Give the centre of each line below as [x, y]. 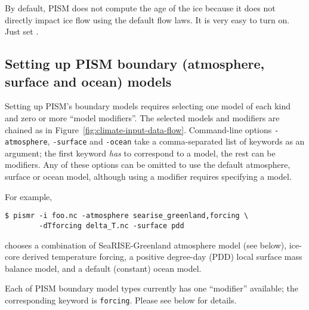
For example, [29, 196]
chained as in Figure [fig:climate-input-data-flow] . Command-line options [138, 129]
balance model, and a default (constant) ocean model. [103, 268]
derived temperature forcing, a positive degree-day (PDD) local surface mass [162, 257]
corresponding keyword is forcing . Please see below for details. [121, 300]
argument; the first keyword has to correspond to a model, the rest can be [140, 153]
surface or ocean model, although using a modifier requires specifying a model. [148, 177]
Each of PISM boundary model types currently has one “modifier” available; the [152, 288]
